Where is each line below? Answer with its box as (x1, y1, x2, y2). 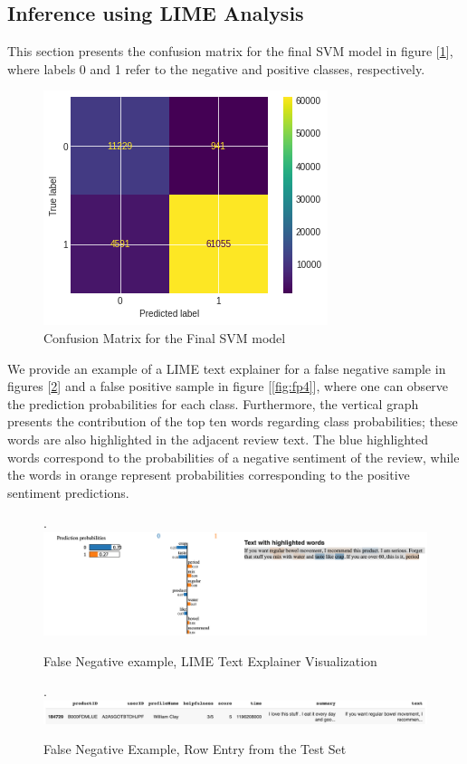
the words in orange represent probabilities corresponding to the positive (7, 465, 410, 484)
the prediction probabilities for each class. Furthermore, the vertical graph (7, 394, 419, 413)
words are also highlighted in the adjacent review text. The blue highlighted (7, 429, 429, 448)
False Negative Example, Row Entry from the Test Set (43, 740, 347, 759)
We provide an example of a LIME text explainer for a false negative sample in (7, 358, 446, 377)
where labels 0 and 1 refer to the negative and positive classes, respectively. (7, 59, 425, 78)
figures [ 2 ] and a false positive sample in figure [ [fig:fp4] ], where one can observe (7, 377, 449, 396)
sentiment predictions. (7, 482, 129, 501)
